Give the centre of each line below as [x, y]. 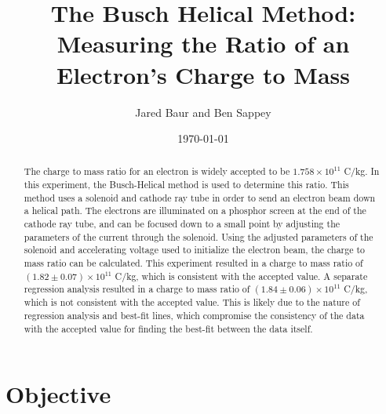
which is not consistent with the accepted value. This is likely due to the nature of [192, 302]
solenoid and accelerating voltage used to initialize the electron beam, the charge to [195, 250]
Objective [58, 394]
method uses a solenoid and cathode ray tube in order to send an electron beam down [200, 197]
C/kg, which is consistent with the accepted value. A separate [241, 276]
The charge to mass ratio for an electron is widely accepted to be [157, 171]
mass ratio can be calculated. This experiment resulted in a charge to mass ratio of [193, 263]
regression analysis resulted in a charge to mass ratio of [137, 289]
